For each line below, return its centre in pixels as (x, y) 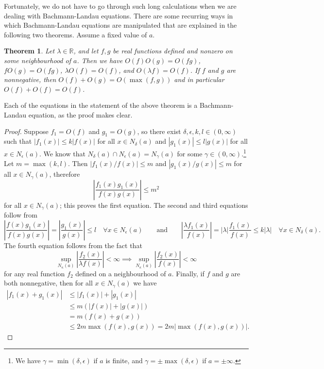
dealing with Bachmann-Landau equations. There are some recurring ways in (119, 15)
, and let (86, 51)
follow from (21, 215)
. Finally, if (188, 273)
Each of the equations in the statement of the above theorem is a (101, 105)
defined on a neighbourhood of (121, 273)
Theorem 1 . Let (29, 51)
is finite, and (124, 360)
